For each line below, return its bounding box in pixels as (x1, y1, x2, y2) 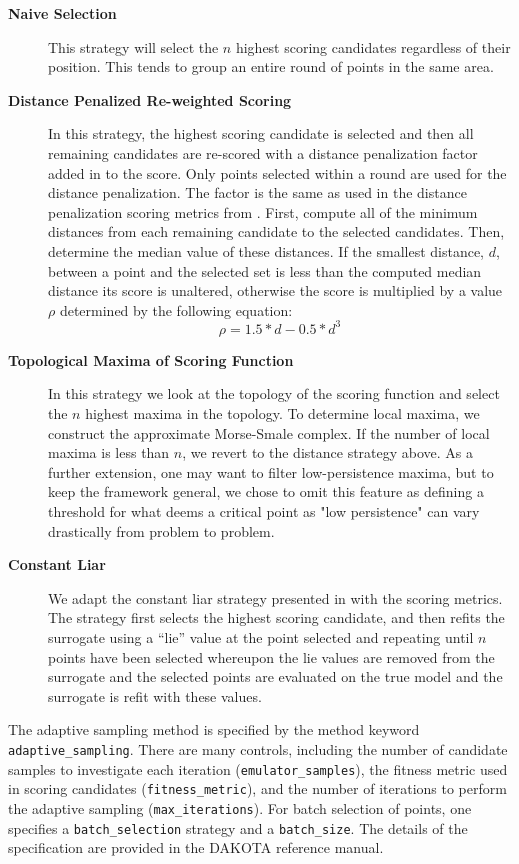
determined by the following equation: (59, 299, 293, 320)
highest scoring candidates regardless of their (235, 36, 511, 57)
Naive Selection (8, 3, 117, 23)
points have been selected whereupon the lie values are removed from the (48, 646, 495, 667)
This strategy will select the (48, 36, 219, 57)
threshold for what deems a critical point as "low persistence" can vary (48, 500, 480, 521)
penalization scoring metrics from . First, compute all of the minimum (48, 201, 478, 222)
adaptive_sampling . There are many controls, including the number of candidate (8, 738, 508, 759)
